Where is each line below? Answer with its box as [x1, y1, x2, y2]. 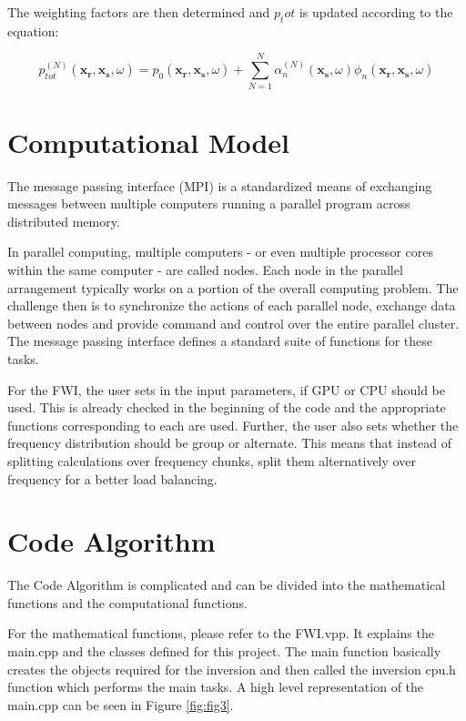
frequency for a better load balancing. [7, 469, 218, 488]
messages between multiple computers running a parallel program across [7, 194, 410, 213]
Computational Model [7, 123, 290, 160]
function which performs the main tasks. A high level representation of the [7, 677, 424, 696]
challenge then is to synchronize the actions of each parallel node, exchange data [7, 296, 456, 315]
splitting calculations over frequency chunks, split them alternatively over [7, 451, 416, 470]
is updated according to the [299, 3, 453, 21]
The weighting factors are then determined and [7, 3, 270, 21]
